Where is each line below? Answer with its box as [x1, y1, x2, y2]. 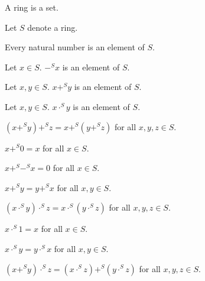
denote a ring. [27, 21, 78, 33]
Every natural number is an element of [5, 41, 145, 53]
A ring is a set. [5, 1, 58, 13]
